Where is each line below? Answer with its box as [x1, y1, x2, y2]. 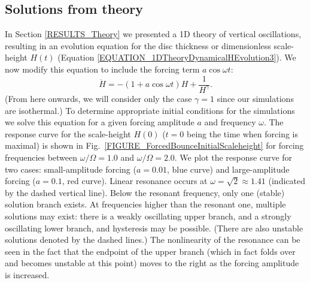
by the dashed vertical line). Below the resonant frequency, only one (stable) [5, 186, 285, 198]
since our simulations [217, 92, 294, 104]
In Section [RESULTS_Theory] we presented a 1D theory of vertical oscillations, [5, 28, 302, 40]
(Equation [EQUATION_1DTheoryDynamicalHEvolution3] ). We [57, 51, 296, 64]
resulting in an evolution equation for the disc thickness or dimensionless [5, 39, 271, 52]
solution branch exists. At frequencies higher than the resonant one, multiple [5, 198, 286, 210]
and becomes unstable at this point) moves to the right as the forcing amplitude [5, 257, 299, 269]
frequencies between [5, 150, 78, 163]
